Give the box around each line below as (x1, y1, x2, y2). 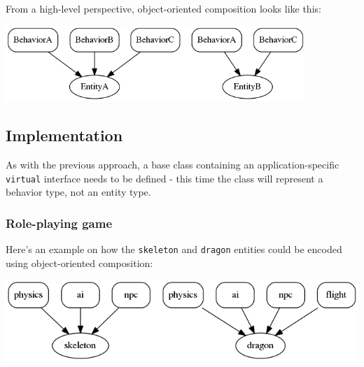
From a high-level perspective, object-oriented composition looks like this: (6, 1, 321, 15)
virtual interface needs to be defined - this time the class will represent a (6, 171, 323, 185)
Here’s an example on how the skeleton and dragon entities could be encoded (6, 242, 342, 257)
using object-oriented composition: (6, 255, 153, 270)
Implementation (6, 124, 123, 146)
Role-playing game (6, 214, 113, 231)
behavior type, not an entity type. (6, 185, 151, 199)
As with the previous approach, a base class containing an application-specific (6, 157, 339, 172)
